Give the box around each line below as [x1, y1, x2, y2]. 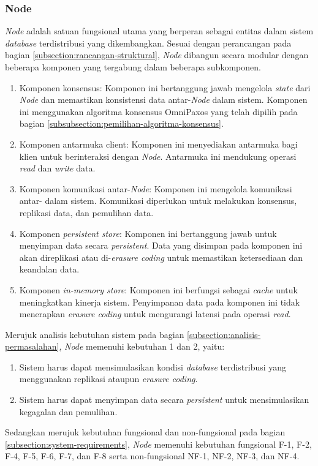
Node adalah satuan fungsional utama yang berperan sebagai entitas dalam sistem [5, 24, 314, 37]
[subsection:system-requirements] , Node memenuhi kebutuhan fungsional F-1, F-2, [5, 437, 312, 450]
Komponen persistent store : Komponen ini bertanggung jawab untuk [19, 227, 277, 239]
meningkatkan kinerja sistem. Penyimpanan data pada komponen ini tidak [19, 295, 300, 308]
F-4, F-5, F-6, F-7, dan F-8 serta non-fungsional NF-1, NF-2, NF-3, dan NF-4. [5, 449, 300, 462]
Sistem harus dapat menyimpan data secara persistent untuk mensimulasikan [19, 393, 309, 406]
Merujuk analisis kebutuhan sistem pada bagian [5, 328, 184, 340]
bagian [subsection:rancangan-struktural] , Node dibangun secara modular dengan [5, 48, 309, 61]
